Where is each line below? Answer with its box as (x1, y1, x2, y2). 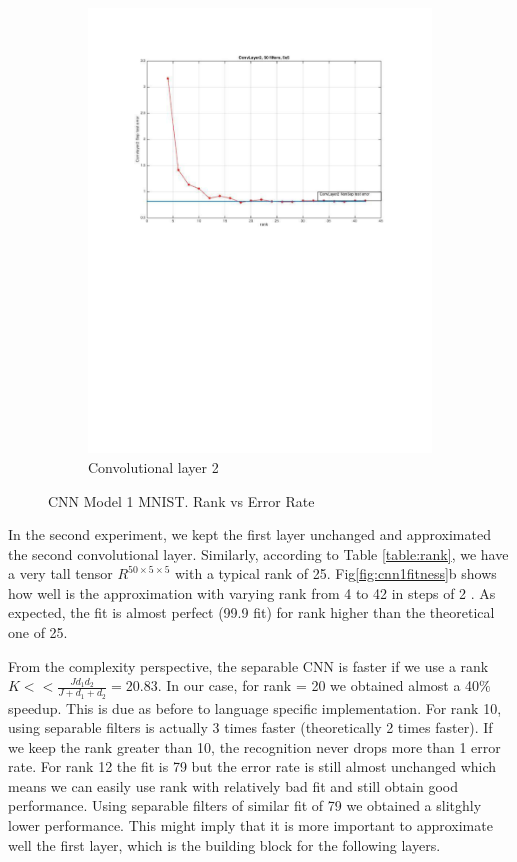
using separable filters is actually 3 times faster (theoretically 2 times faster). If (8, 717, 493, 738)
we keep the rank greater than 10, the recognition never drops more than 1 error (8, 736, 501, 757)
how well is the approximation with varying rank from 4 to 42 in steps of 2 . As (8, 582, 496, 603)
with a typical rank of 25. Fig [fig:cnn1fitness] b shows (175, 563, 497, 584)
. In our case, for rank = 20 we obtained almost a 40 (157, 675, 480, 696)
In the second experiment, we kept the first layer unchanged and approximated (8, 524, 491, 545)
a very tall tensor (8, 563, 113, 584)
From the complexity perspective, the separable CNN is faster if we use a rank (8, 655, 489, 676)
